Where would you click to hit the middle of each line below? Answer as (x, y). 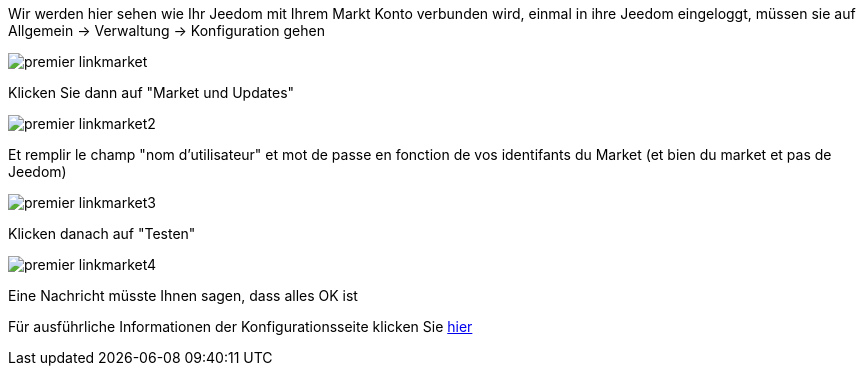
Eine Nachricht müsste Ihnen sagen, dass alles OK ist (183, 295)
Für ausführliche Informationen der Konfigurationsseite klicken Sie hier (240, 326)
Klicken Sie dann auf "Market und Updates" (151, 92)
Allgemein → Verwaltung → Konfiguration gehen (166, 30)
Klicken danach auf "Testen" (102, 233)
